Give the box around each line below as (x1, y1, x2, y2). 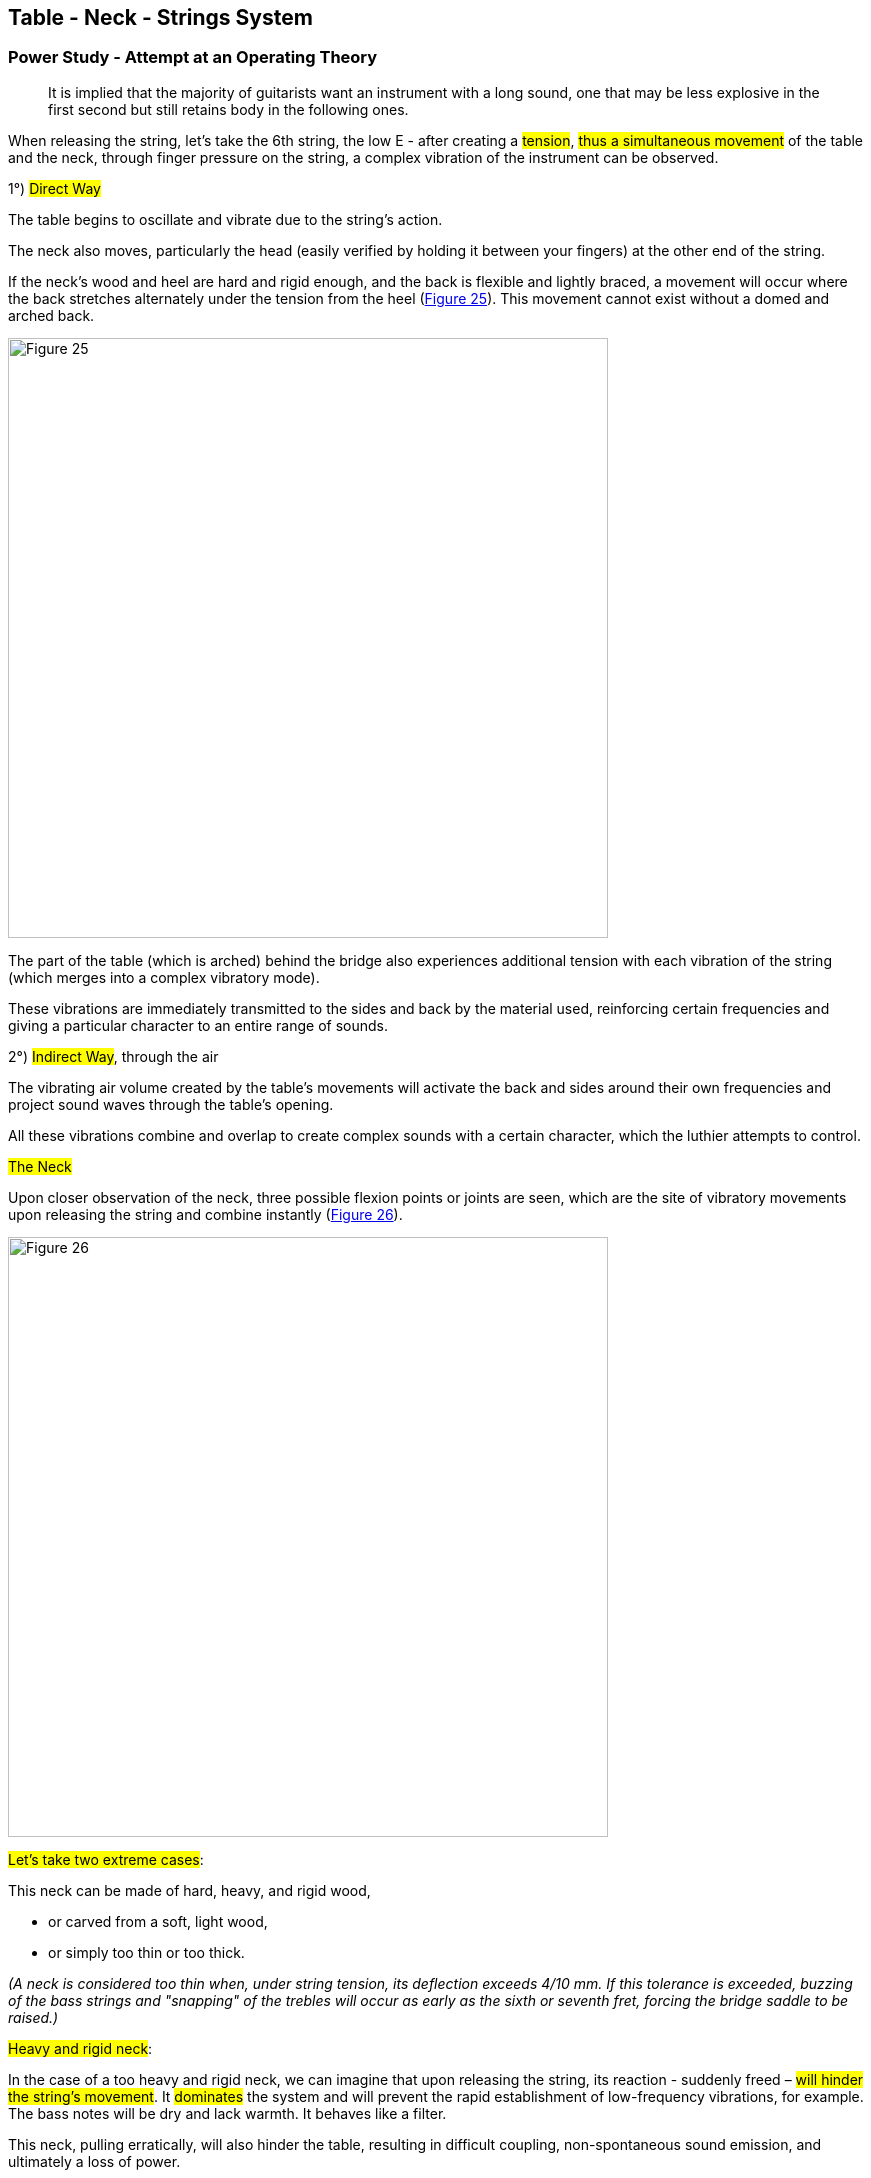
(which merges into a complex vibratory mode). (8, 968, 320, 986)
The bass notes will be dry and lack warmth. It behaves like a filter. (8, 2104, 447, 2122)
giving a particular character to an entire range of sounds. (8, 1016, 388, 1034)
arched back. (8, 306, 95, 324)
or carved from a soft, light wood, (48, 1912, 268, 1930)
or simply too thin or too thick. (48, 1943, 245, 1961)
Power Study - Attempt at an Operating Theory (8, 47, 378, 68)
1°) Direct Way (8, 179, 101, 197)
